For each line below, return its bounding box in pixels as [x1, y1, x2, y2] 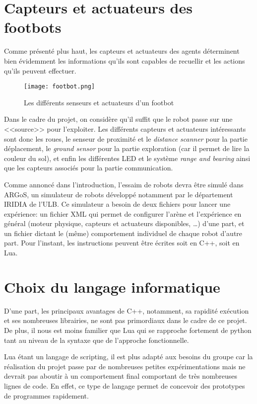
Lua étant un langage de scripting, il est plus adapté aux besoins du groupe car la [4, 351, 253, 362]
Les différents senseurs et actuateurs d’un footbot [24, 97, 174, 107]
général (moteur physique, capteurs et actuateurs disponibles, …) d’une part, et [4, 218, 245, 229]
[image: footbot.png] [24, 83, 95, 90]
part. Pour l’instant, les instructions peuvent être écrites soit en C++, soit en [4, 238, 240, 248]
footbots [4, 17, 62, 37]
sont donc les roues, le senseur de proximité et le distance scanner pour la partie [4, 133, 248, 144]
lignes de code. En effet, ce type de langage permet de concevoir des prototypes [4, 380, 245, 391]
